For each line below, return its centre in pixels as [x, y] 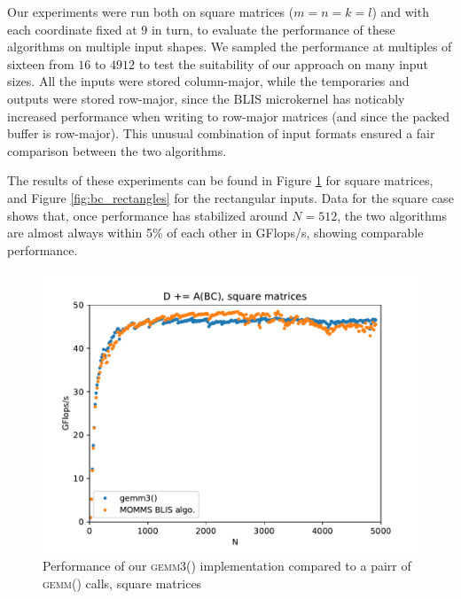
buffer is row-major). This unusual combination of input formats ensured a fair [221, 133]
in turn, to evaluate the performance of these [273, 29]
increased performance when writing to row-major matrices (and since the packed [229, 116]
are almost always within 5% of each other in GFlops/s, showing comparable [215, 233]
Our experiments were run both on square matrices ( [151, 12]
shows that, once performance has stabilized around [148, 215]
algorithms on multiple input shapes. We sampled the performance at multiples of [230, 47]
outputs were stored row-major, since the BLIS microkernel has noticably [206, 98]
